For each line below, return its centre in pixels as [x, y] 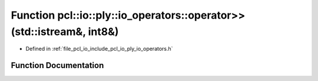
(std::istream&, [48, 31]
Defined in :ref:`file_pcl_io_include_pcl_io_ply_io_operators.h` [99, 49]
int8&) [103, 31]
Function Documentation [57, 66]
